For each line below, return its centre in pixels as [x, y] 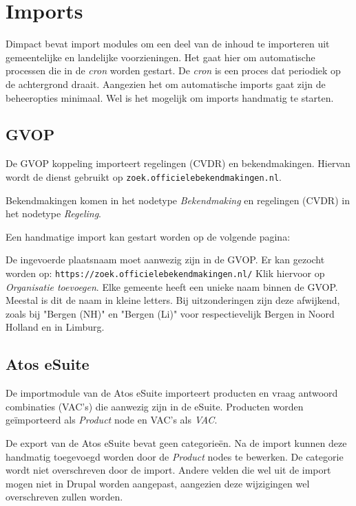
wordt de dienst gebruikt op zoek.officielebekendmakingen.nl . [144, 176]
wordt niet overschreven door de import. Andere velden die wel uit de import [168, 470]
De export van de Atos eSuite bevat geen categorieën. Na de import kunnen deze [176, 442]
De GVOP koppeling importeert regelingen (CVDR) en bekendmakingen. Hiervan [178, 163]
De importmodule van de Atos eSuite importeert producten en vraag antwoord [172, 393]
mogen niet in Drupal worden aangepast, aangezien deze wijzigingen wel [158, 483]
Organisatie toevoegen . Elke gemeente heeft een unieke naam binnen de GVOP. [172, 286]
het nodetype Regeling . [53, 213]
